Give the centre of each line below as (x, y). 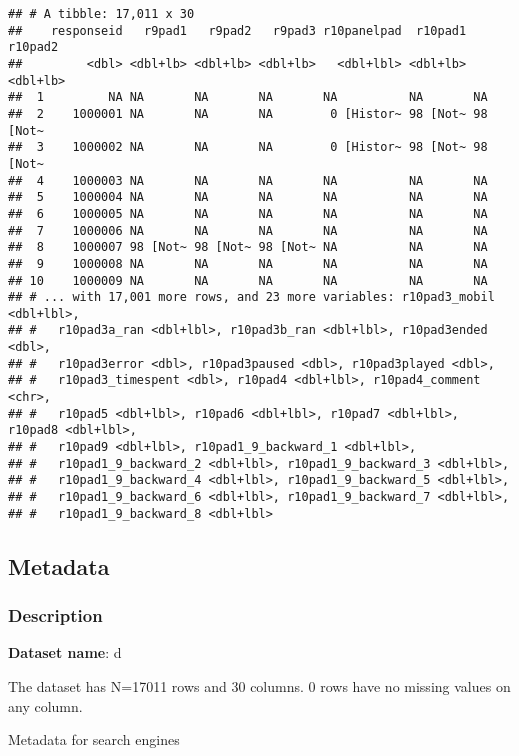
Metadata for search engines (94, 739)
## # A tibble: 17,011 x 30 (101, 14)
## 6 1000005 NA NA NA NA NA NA (248, 213)
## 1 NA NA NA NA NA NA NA (248, 97)
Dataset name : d (65, 652)
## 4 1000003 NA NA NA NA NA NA (248, 180)
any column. (45, 705)
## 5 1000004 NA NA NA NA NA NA (248, 197)
